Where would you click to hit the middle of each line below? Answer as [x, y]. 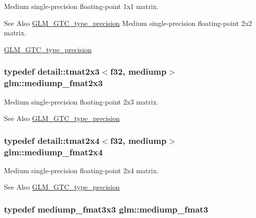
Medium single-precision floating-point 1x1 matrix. [81, 6]
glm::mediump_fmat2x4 [54, 152]
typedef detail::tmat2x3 [52, 71]
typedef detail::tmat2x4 [52, 140]
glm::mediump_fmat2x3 [54, 83]
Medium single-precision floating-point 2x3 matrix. [81, 101]
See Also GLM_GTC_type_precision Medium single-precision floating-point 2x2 [128, 23]
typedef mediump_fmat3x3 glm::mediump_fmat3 [106, 209]
